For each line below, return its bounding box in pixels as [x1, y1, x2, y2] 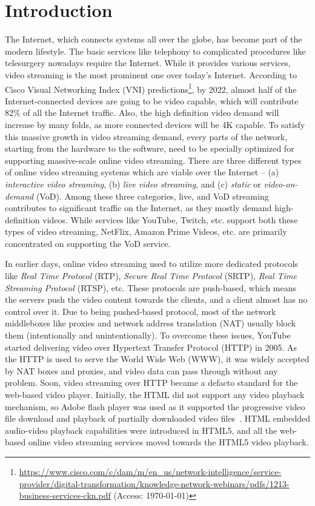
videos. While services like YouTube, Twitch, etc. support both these [42, 213, 298, 226]
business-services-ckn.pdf [19, 489, 111, 502]
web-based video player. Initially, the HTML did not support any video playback [5, 388, 305, 400]
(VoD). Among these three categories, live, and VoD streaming [36, 189, 269, 202]
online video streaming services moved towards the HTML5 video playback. [28, 436, 309, 448]
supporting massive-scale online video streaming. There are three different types [5, 153, 302, 166]
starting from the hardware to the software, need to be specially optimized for [5, 142, 294, 155]
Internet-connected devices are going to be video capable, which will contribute [5, 94, 299, 107]
